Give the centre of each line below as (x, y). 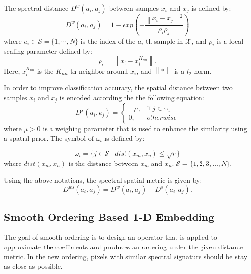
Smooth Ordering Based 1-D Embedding (109, 216)
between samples (134, 8)
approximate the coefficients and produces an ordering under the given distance (123, 246)
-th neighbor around (98, 70)
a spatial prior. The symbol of (49, 138)
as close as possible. (33, 266)
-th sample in (163, 41)
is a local (230, 41)
